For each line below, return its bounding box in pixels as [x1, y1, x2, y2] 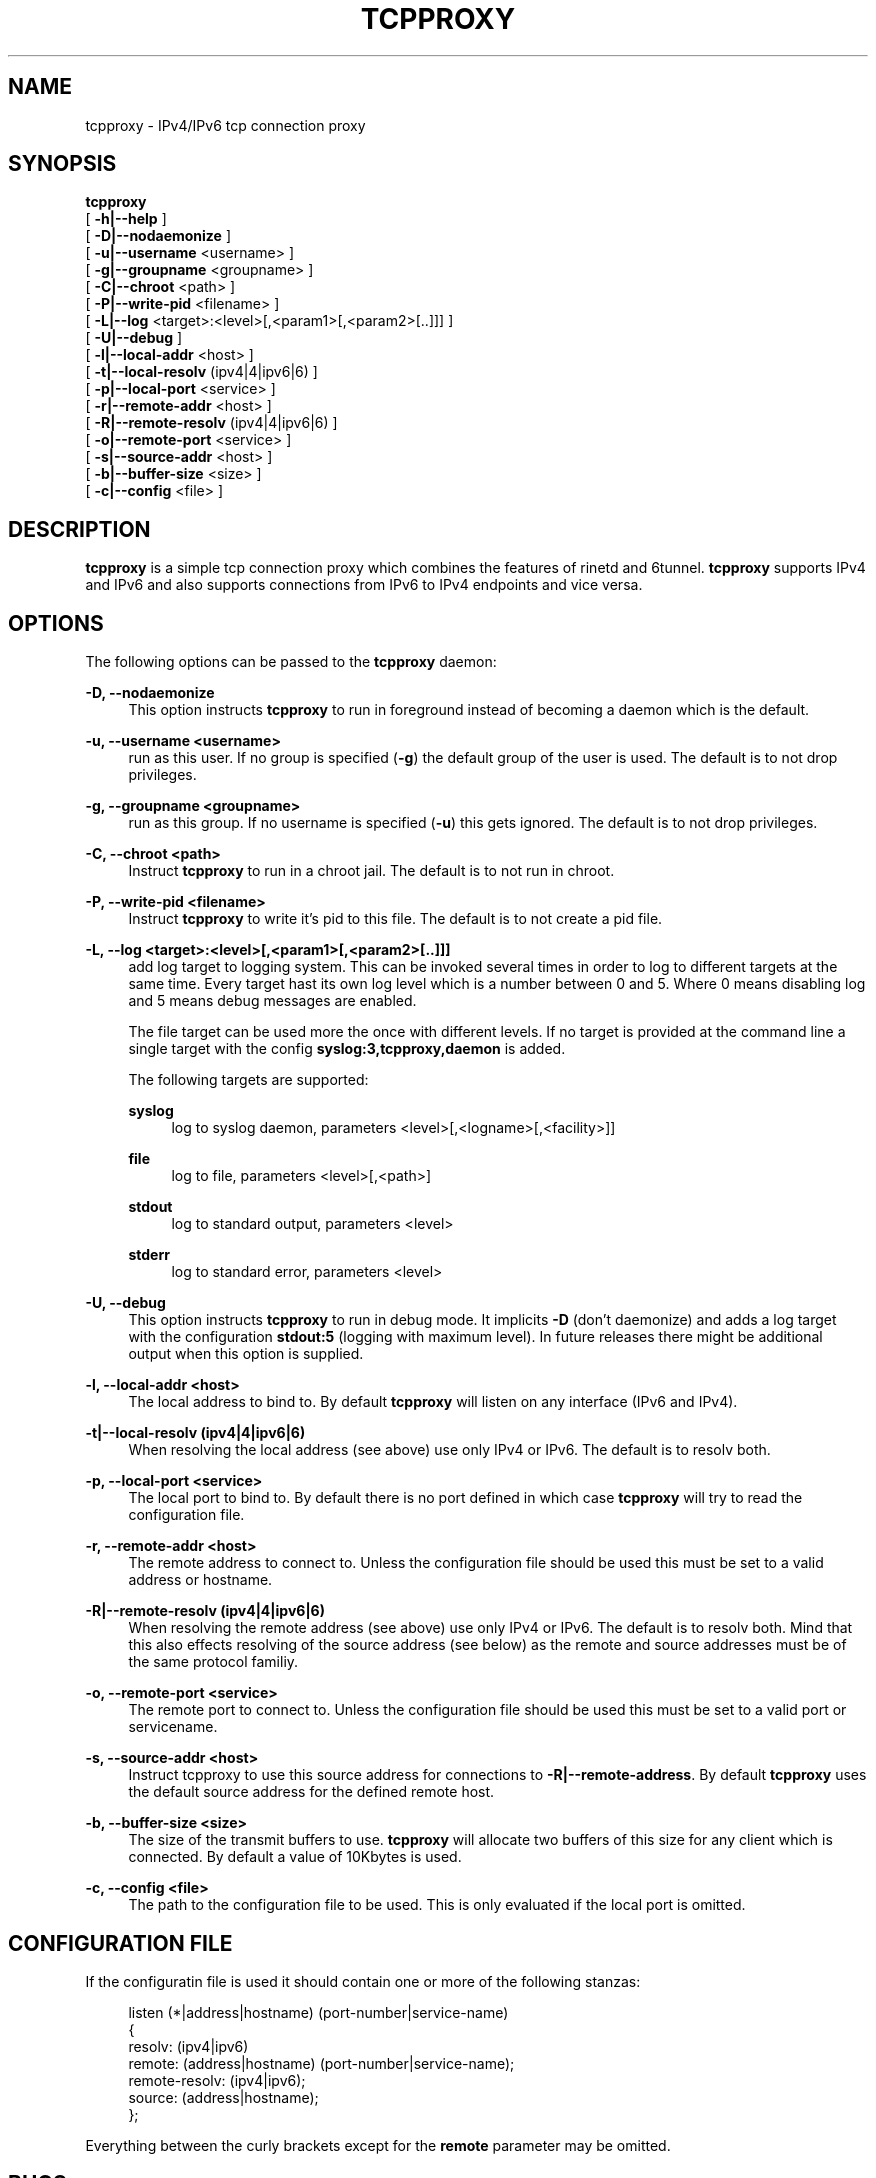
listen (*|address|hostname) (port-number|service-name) [128, 2003, 509, 2021]
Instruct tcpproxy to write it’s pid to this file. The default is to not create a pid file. [128, 910, 663, 928]
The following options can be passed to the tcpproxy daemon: [85, 653, 497, 671]
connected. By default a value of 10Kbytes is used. [128, 1848, 462, 1866]
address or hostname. [128, 1571, 273, 1589]
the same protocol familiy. [128, 1653, 299, 1671]
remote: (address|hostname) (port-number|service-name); [128, 2054, 515, 2072]
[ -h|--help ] [85, 210, 167, 228]
